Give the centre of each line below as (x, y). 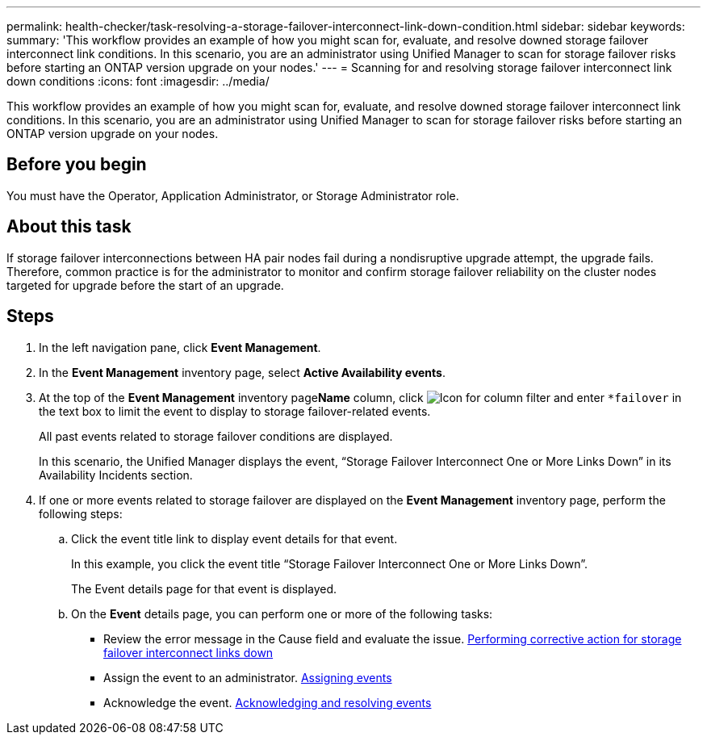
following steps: (81, 513)
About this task (69, 227)
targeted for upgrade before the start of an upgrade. (145, 285)
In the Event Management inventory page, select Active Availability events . (242, 372)
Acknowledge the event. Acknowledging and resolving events (268, 702)
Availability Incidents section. (116, 475)
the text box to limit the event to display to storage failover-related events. (235, 411)
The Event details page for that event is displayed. (204, 588)
